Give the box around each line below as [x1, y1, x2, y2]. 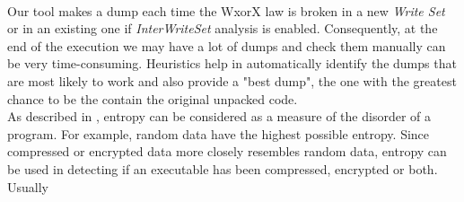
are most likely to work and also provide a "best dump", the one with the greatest [7, 71, 457, 90]
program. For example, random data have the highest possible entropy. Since [7, 124, 430, 143]
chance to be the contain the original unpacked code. [7, 89, 298, 108]
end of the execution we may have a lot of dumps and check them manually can [7, 36, 446, 55]
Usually [7, 177, 48, 196]
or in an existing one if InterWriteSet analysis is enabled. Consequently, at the [7, 19, 438, 38]
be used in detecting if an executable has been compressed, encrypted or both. [7, 159, 438, 178]
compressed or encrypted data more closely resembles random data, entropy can [7, 142, 447, 161]
